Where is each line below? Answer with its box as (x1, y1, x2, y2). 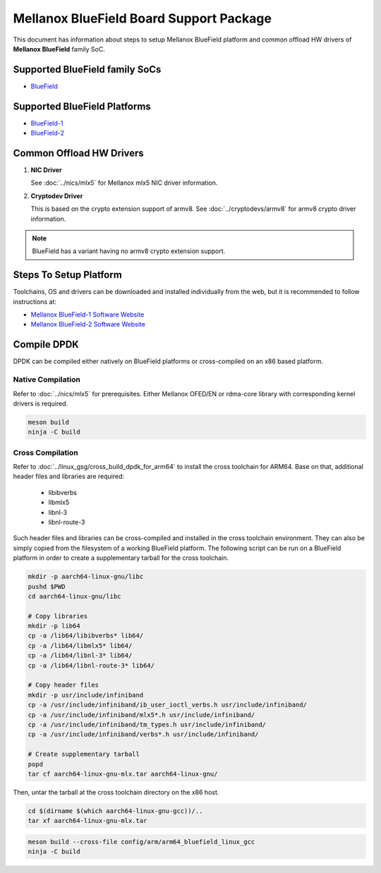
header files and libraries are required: (13, 472, 125, 481)
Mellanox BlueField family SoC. (13, 44, 105, 53)
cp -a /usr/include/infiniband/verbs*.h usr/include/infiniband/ (28, 731, 259, 738)
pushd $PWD (28, 582, 66, 590)
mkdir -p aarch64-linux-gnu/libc (28, 573, 144, 581)
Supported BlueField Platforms (13, 100, 151, 112)
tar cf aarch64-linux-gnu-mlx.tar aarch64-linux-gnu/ (28, 769, 218, 778)
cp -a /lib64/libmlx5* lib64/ (28, 642, 133, 649)
